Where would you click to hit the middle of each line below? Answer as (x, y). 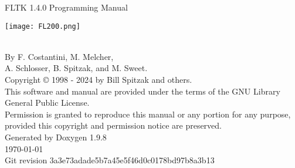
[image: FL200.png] (43, 26)
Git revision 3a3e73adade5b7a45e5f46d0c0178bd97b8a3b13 (110, 160)
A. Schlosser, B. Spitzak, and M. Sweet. (76, 68)
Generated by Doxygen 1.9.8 (56, 137)
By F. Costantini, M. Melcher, (59, 56)
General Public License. (47, 103)
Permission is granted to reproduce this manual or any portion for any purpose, (148, 114)
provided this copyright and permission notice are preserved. (113, 125)
